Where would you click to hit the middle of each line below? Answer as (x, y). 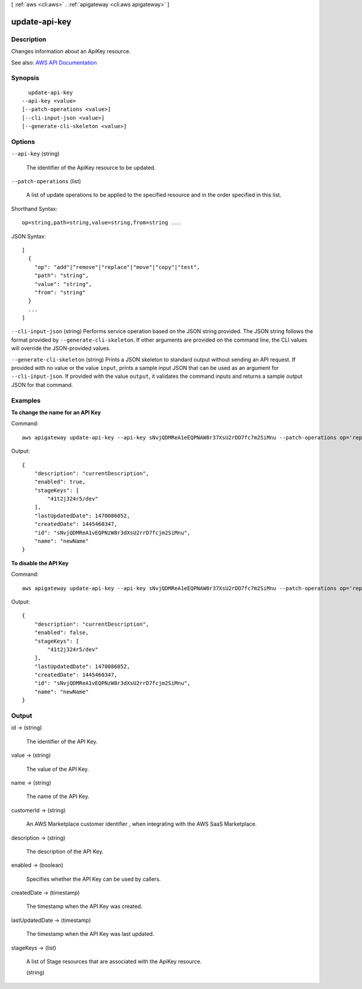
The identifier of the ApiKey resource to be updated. (91, 167)
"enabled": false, (62, 633)
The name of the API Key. (58, 796)
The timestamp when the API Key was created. (84, 906)
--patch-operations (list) (46, 181)
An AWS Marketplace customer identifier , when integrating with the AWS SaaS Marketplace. (141, 824)
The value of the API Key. (58, 769)
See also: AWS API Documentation (54, 62)
